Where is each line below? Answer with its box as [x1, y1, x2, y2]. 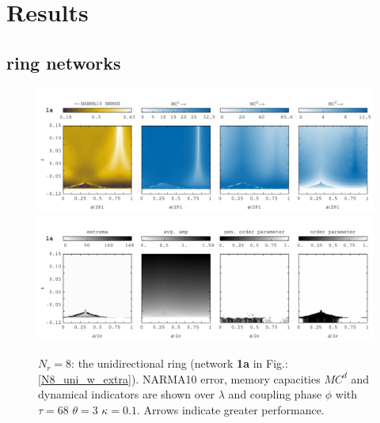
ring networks [6, 50, 121, 74]
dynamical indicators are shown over [38, 386, 215, 402]
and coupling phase [228, 386, 322, 402]
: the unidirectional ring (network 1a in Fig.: [71, 355, 288, 372]
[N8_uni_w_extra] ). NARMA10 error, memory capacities [38, 370, 321, 387]
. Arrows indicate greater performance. [137, 402, 325, 418]
